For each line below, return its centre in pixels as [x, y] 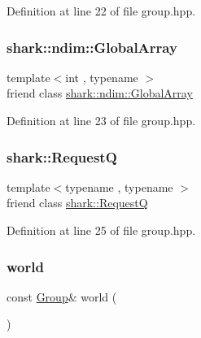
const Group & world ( [62, 296]
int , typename [102, 77]
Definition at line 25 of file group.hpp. [101, 230]
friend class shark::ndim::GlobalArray [100, 93]
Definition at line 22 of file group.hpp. [101, 11]
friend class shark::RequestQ [77, 203]
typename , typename [119, 186]
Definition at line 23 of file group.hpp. [101, 120]
